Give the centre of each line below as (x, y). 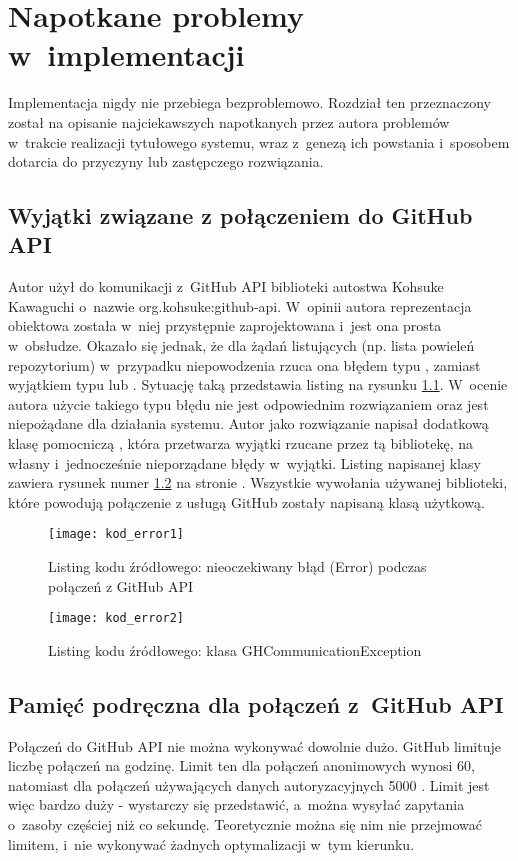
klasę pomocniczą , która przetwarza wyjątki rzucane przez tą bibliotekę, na (240, 443)
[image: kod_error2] (116, 618)
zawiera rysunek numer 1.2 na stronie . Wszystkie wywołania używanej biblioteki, (258, 482)
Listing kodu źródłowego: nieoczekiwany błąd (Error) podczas (237, 566)
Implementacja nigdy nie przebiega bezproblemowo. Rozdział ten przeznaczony (249, 102)
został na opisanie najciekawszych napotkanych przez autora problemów (229, 121)
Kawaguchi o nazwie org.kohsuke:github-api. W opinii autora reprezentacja (240, 305)
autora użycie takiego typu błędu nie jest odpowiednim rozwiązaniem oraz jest (248, 403)
